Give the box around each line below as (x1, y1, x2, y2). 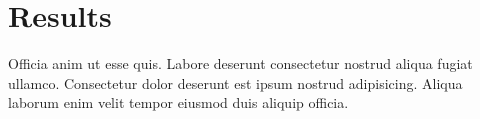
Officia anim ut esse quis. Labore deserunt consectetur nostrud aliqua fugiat (8, 53, 473, 74)
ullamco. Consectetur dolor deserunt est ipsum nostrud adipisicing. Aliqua (8, 72, 463, 93)
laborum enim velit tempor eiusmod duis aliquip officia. (8, 92, 349, 113)
